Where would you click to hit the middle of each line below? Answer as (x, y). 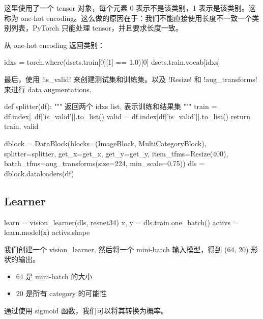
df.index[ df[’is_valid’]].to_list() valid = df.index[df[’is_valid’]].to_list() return (127, 116)
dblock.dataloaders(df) (39, 173)
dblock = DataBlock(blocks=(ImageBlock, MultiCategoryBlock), (105, 143)
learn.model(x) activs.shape (47, 232)
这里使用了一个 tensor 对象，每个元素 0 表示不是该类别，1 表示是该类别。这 (130, 8)
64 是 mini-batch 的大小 (54, 276)
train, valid (21, 126)
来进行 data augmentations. (48, 89)
